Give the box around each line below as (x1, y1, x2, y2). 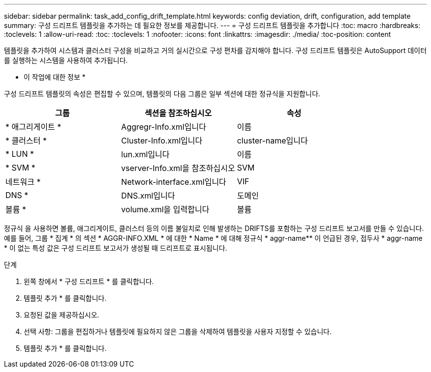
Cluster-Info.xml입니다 (121, 136, 203, 145)
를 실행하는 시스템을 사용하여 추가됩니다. (4, 56, 128, 64)
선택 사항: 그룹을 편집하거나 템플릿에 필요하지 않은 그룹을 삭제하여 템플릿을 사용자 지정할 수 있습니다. (24, 327, 332, 336)
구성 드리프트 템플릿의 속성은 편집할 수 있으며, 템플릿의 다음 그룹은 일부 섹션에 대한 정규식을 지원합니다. (4, 89, 320, 98)
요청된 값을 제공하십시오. (24, 311, 99, 319)
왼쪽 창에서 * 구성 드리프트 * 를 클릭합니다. (24, 277, 154, 286)
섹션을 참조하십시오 (144, 108, 212, 118)
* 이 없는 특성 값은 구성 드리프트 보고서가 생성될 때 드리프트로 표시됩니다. (4, 244, 227, 252)
